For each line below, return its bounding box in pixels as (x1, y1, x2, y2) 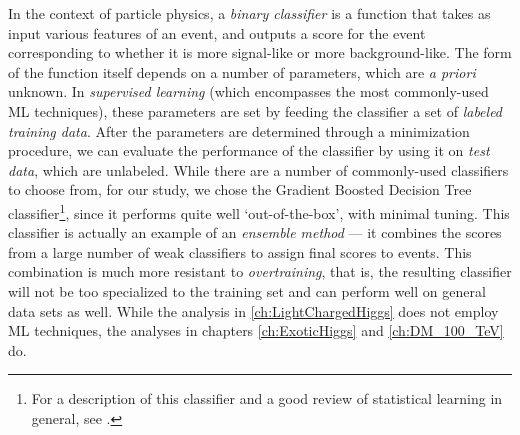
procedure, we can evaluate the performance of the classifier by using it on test (8, 140, 490, 161)
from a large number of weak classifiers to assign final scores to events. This (8, 241, 472, 262)
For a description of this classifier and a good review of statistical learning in (31, 388, 503, 409)
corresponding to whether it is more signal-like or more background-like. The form (8, 42, 512, 63)
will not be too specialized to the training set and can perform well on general (8, 280, 486, 301)
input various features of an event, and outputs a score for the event (8, 22, 426, 43)
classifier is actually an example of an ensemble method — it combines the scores (8, 222, 502, 243)
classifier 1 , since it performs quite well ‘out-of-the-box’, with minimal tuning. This (8, 199, 510, 223)
